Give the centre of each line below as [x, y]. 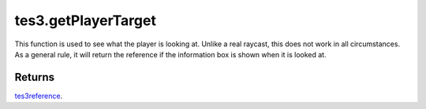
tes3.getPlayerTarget [86, 20]
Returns [35, 77]
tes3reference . [39, 96]
